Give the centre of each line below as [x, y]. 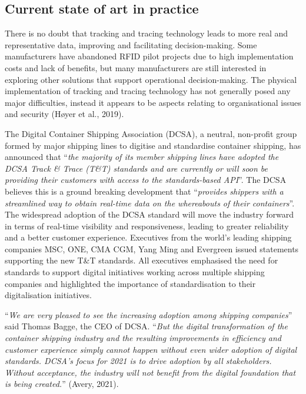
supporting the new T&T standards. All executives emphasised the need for [142, 260]
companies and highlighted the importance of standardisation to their [130, 283]
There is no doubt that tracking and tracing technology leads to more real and [147, 33]
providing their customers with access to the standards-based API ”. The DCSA [146, 180]
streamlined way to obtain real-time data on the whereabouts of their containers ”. [150, 203]
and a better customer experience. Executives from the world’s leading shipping [148, 237]
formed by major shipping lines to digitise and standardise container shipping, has [153, 145]
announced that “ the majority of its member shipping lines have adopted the [142, 157]
